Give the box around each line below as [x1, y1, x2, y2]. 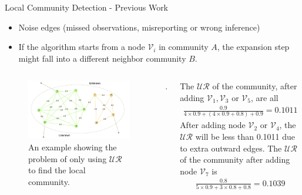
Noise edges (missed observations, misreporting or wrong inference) [18, 21, 260, 33]
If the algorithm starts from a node [18, 41, 145, 53]
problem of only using [28, 152, 107, 164]
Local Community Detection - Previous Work [5, 1, 169, 13]
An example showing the [28, 141, 117, 153]
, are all [251, 91, 278, 103]
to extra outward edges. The [180, 142, 282, 154]
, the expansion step [217, 41, 290, 53]
